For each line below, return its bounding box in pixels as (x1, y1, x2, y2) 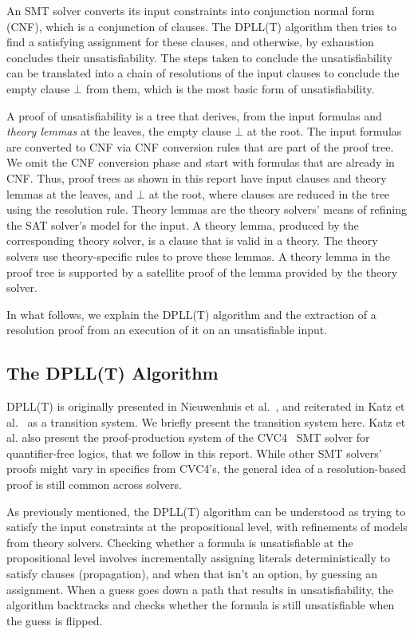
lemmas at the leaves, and (6, 185, 133, 202)
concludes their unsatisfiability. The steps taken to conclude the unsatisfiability (6, 49, 392, 65)
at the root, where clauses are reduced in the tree (148, 185, 390, 202)
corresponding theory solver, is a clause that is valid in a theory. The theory (6, 232, 378, 249)
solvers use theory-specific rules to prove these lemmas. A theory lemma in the (6, 247, 390, 264)
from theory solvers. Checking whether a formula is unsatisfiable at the (6, 534, 353, 550)
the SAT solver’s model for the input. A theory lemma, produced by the (6, 216, 359, 233)
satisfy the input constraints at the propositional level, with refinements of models (6, 518, 408, 535)
